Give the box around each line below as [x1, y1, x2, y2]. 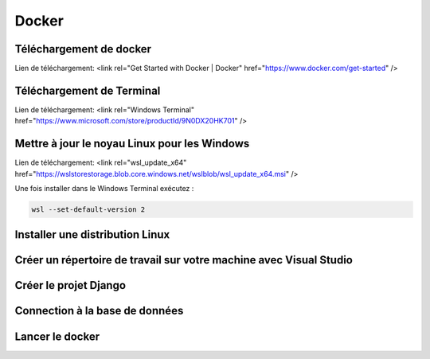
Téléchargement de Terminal [14, 84, 161, 97]
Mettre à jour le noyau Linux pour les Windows [14, 137, 250, 150]
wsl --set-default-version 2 [31, 205, 146, 214]
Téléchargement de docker [14, 42, 151, 56]
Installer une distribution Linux [14, 228, 170, 242]
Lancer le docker [14, 330, 100, 343]
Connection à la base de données [14, 304, 184, 318]
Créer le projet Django [14, 279, 127, 292]
